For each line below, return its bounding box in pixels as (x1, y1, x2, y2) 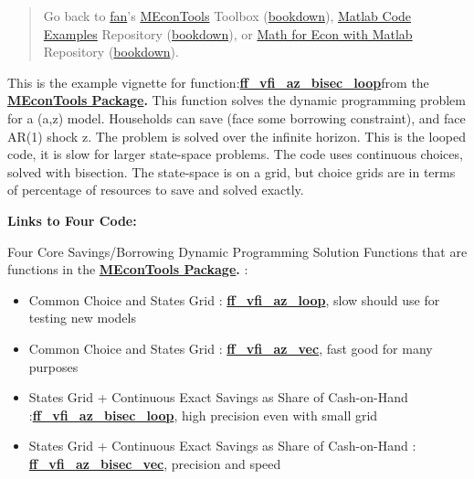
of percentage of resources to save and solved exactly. (7, 180, 304, 199)
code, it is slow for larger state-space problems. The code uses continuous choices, (7, 144, 463, 164)
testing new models (28, 308, 136, 327)
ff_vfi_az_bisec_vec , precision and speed (28, 453, 281, 473)
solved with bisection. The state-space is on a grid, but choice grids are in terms (7, 162, 456, 181)
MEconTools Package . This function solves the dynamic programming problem (7, 90, 466, 110)
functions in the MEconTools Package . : (7, 260, 248, 279)
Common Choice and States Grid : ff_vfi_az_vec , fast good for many (28, 338, 433, 357)
